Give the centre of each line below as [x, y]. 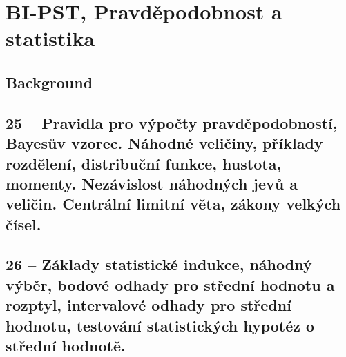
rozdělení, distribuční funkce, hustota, [144, 163]
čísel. [23, 224]
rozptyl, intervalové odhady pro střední [148, 305]
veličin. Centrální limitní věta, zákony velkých [173, 204]
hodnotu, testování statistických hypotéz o [160, 325]
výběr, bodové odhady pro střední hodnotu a [170, 284]
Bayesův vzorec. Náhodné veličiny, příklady [164, 143]
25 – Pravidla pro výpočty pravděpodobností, [172, 122]
